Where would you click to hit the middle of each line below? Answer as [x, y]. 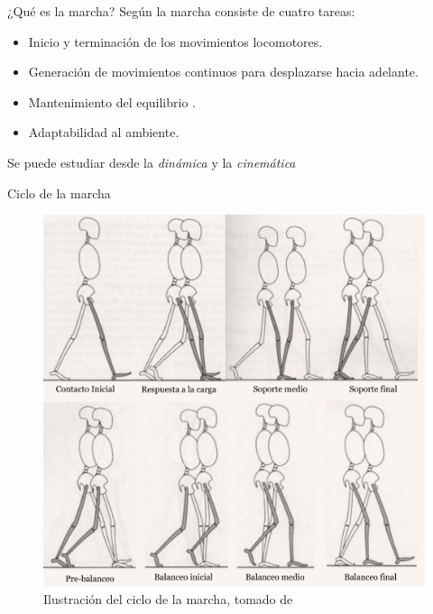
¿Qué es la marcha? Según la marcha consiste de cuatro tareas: [181, 11]
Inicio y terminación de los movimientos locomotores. [175, 41]
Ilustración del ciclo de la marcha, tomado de [168, 599]
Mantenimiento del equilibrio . [112, 101]
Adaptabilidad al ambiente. [104, 132]
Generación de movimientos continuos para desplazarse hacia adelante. [223, 72]
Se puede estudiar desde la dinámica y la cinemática [152, 162]
